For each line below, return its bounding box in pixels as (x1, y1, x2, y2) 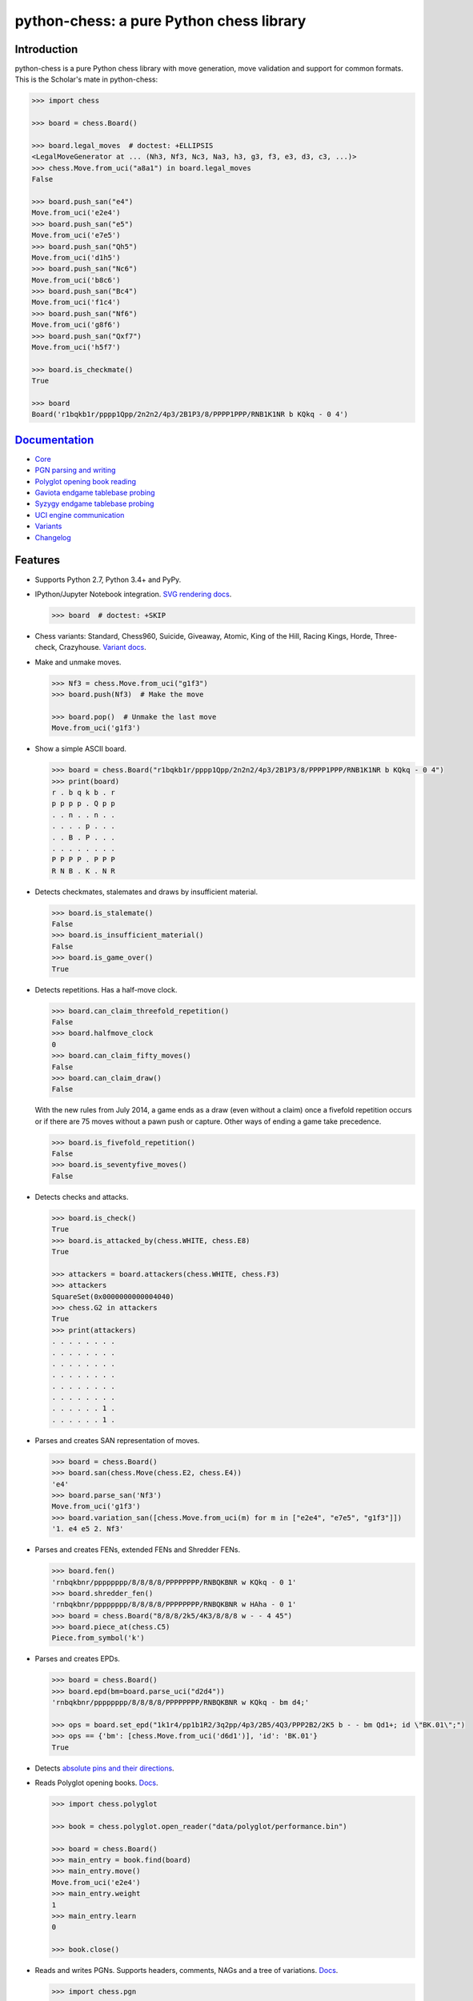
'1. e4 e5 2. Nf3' (51, 1525, 124, 1534)
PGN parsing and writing (34, 465, 116, 475)
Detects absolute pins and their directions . (34, 1763, 175, 1773)
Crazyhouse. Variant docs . (58, 643, 147, 652)
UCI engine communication (34, 510, 125, 519)
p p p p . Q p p (51, 799, 116, 808)
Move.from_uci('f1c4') (31, 298, 121, 307)
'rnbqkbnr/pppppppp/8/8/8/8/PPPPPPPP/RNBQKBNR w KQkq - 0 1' (51, 1578, 297, 1586)
